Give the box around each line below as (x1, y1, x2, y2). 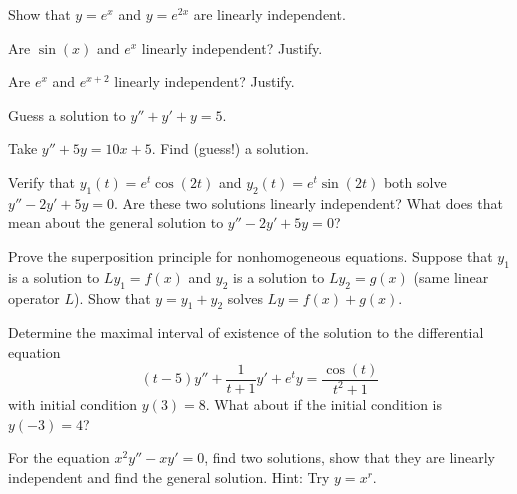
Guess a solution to (8, 104, 126, 125)
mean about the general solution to (8, 212, 224, 233)
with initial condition (8, 393, 138, 414)
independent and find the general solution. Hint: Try (8, 466, 330, 487)
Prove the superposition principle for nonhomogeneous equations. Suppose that (8, 245, 493, 266)
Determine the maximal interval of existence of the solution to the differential (8, 322, 484, 343)
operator (8, 287, 60, 308)
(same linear (413, 266, 489, 287)
